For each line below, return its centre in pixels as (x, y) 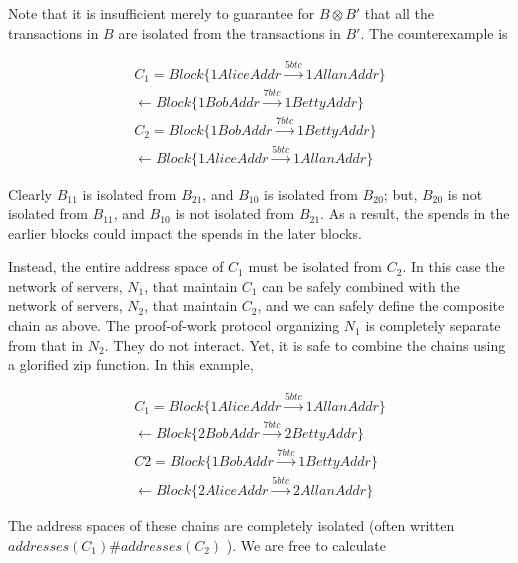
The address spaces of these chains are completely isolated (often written (231, 525)
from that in (46, 344)
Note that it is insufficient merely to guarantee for (161, 13)
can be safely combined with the (361, 285)
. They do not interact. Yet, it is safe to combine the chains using (305, 344)
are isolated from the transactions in (229, 32)
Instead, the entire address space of (116, 266)
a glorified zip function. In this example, (131, 364)
